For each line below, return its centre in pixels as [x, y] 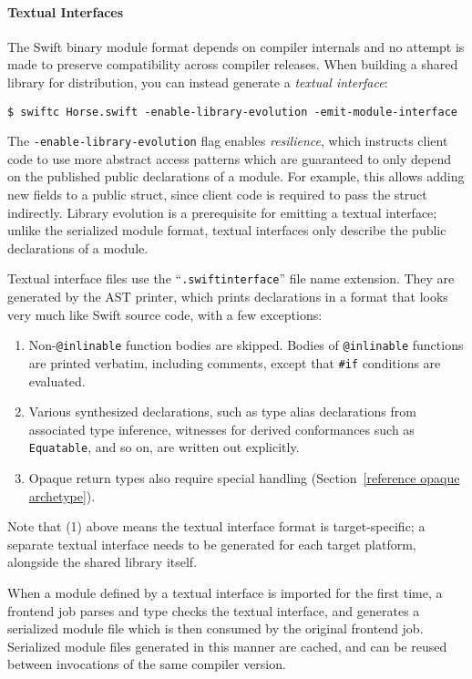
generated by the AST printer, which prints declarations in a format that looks [228, 297]
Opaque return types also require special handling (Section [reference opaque [244, 478]
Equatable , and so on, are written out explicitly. [164, 447]
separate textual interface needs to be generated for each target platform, [212, 544]
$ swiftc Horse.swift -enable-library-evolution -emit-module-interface [232, 112]
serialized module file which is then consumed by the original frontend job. [215, 628]
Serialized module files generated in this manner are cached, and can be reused [227, 646]
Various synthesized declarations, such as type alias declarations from [222, 412]
